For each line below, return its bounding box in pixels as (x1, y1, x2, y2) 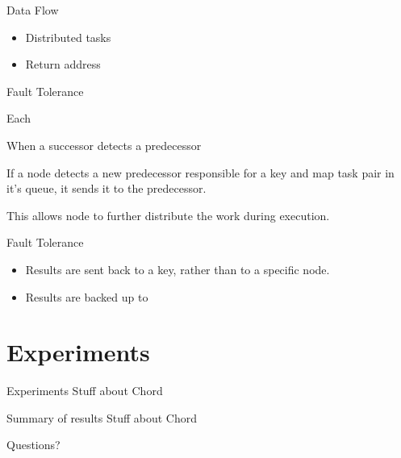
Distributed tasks (25, 28, 111, 45)
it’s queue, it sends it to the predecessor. (6, 180, 207, 197)
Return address (25, 56, 101, 73)
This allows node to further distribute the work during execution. (6, 206, 330, 223)
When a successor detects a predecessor (6, 136, 202, 153)
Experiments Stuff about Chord (6, 382, 163, 399)
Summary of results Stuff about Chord (6, 409, 197, 426)
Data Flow (6, 2, 59, 18)
